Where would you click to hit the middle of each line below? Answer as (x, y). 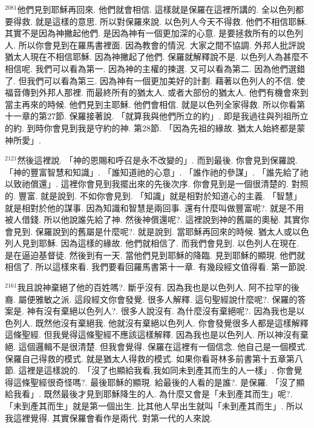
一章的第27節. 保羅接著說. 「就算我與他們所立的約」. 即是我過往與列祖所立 (161, 116)
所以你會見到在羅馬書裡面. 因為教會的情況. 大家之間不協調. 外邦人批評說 (162, 44)
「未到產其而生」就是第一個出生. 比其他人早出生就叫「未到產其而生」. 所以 (154, 406)
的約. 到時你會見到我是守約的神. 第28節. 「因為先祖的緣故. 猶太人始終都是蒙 (155, 127)
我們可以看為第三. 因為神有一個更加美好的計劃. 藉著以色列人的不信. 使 (166, 80)
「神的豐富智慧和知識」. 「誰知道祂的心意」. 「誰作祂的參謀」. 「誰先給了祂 (157, 172)
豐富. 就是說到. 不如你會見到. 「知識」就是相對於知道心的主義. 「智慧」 (160, 195)
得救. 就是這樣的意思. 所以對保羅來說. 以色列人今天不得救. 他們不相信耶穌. (160, 21)
